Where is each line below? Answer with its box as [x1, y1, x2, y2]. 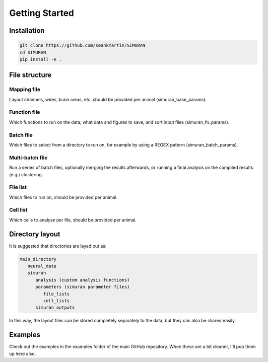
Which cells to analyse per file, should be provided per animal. [9, 217, 136, 223]
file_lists [43, 291, 69, 296]
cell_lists [43, 298, 69, 304]
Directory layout [9, 230, 61, 238]
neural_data [27, 263, 57, 269]
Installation [9, 26, 45, 35]
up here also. [9, 351, 36, 357]
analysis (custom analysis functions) [35, 277, 130, 283]
